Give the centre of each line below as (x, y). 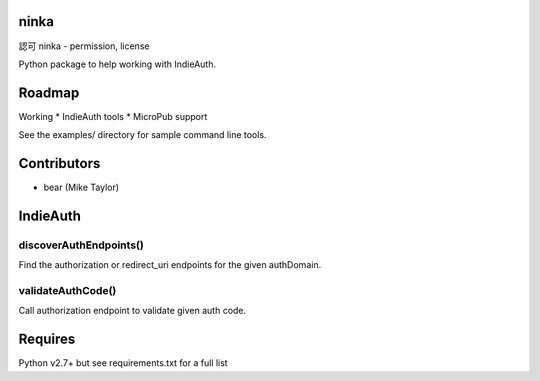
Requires (47, 339)
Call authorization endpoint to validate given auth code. (132, 311)
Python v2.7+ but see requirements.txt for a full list (123, 363)
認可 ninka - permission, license (84, 46)
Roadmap (49, 92)
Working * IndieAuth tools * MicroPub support (113, 116)
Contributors (59, 163)
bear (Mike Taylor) (81, 187)
